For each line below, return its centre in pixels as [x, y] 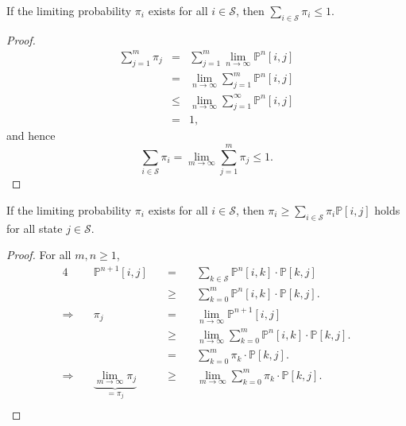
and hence [31, 136]
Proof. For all [39, 255]
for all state [35, 228]
